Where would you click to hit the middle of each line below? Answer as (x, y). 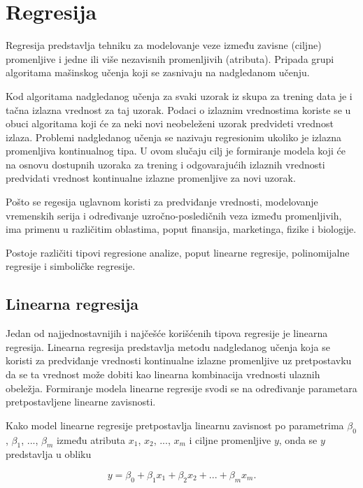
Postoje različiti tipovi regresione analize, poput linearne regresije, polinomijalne (178, 252)
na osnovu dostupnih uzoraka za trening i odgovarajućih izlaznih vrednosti (165, 164)
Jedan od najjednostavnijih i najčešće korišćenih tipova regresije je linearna (167, 333)
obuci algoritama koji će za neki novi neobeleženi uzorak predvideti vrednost (170, 123)
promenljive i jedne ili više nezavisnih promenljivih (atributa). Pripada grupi (170, 58)
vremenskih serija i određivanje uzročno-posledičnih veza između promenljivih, (174, 215)
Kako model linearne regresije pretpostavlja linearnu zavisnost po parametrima (175, 425)
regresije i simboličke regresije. (71, 266)
